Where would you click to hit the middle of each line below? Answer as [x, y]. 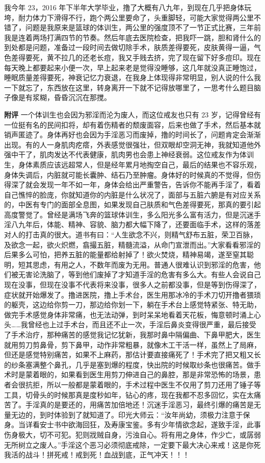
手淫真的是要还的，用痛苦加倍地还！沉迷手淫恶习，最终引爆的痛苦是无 [143, 405]
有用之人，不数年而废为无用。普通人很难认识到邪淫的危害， [154, 264]
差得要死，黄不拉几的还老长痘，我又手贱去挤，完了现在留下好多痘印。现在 [136, 57]
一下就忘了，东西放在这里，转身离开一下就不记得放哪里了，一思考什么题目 [129, 87]
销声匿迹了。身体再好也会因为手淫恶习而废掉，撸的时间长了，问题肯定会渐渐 [132, 135]
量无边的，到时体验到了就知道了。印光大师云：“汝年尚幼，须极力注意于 [124, 414]
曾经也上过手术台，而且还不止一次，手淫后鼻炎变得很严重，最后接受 [142, 324]
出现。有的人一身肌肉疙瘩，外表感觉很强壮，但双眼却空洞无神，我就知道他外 [132, 144]
